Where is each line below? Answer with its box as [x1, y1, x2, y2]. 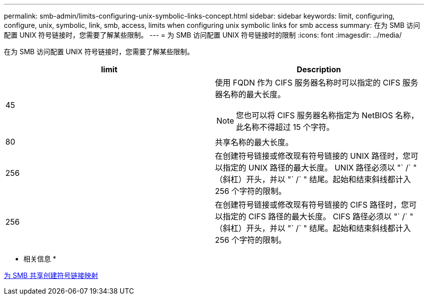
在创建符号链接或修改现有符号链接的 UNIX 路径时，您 [215, 151, 411, 161]
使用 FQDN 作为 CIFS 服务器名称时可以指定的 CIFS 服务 [215, 78, 418, 87]
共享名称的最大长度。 [215, 137, 294, 147]
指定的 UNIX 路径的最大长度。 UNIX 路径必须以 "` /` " [223, 163, 417, 172]
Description [297, 64, 341, 74]
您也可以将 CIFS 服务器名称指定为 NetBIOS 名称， [236, 110, 419, 120]
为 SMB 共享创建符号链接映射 [4, 271, 98, 279]
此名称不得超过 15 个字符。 [236, 122, 335, 132]
